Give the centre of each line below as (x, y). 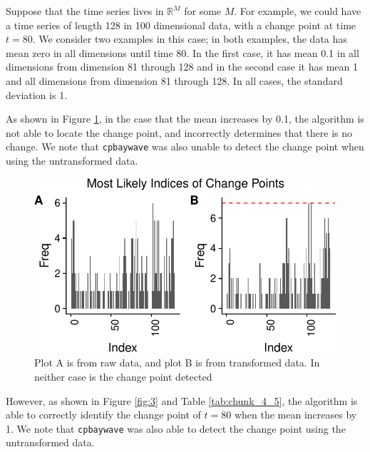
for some (203, 11)
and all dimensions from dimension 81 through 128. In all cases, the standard (174, 80)
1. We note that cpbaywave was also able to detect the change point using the (176, 428)
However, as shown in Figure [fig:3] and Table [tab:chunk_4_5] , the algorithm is (182, 400)
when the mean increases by (296, 415)
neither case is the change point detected (123, 376)
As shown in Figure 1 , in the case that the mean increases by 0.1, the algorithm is (185, 119)
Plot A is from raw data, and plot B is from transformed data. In (177, 363)
